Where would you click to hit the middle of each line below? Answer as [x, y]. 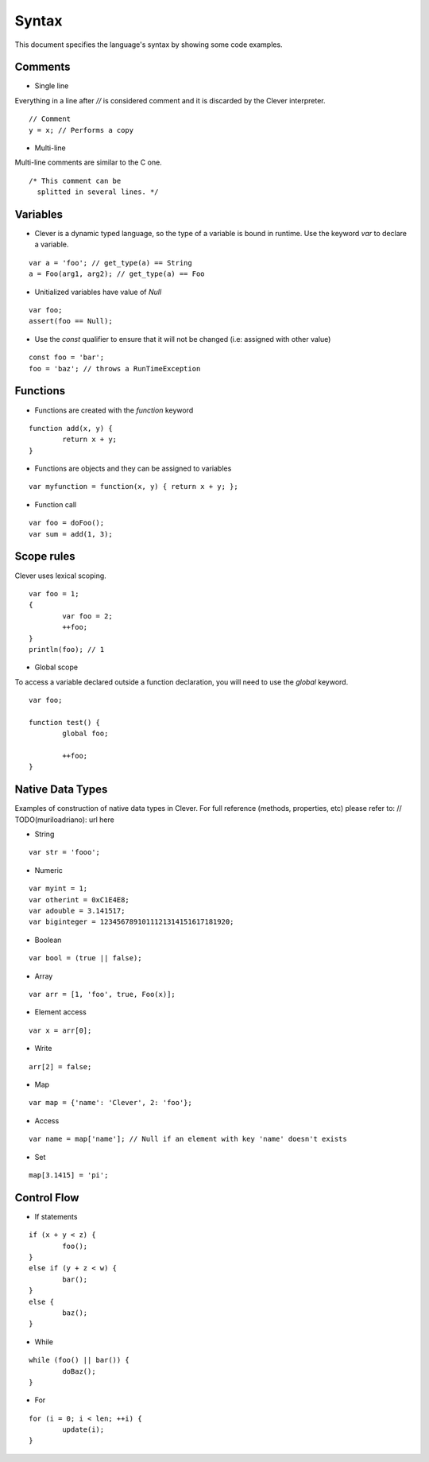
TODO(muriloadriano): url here [64, 820]
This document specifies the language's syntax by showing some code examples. [149, 45]
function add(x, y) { [71, 428]
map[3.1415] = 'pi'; [69, 1175]
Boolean [48, 940]
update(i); [83, 1430]
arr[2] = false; [60, 1066]
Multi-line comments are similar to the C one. [88, 162]
